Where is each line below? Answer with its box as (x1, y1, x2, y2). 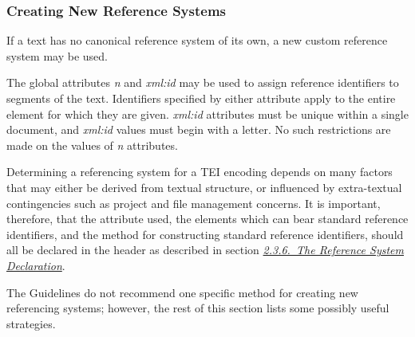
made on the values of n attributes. (6, 136, 178, 153)
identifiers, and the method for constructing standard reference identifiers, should (6, 225, 404, 242)
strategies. (6, 315, 56, 331)
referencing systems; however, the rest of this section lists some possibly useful (6, 300, 389, 316)
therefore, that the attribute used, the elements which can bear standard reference (6, 210, 409, 227)
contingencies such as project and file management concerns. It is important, (6, 194, 381, 211)
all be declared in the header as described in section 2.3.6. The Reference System (6, 241, 404, 258)
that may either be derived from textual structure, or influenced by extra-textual (6, 178, 402, 195)
